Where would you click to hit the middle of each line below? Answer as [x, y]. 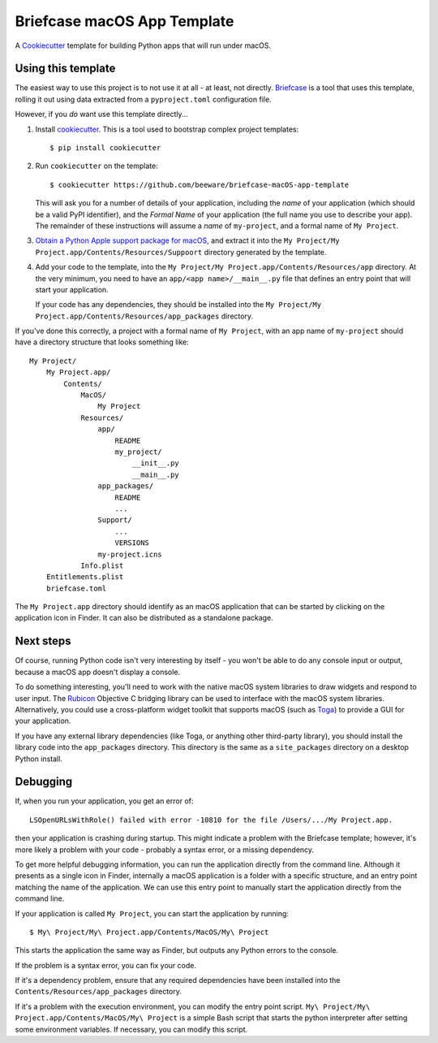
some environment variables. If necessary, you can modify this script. [131, 1029]
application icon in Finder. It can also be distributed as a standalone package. [144, 618]
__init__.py [156, 463]
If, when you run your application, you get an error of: [104, 801]
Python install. [39, 759]
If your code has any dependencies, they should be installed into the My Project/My [178, 305]
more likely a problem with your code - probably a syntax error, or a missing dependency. [165, 850]
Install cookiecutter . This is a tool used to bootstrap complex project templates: [167, 129]
